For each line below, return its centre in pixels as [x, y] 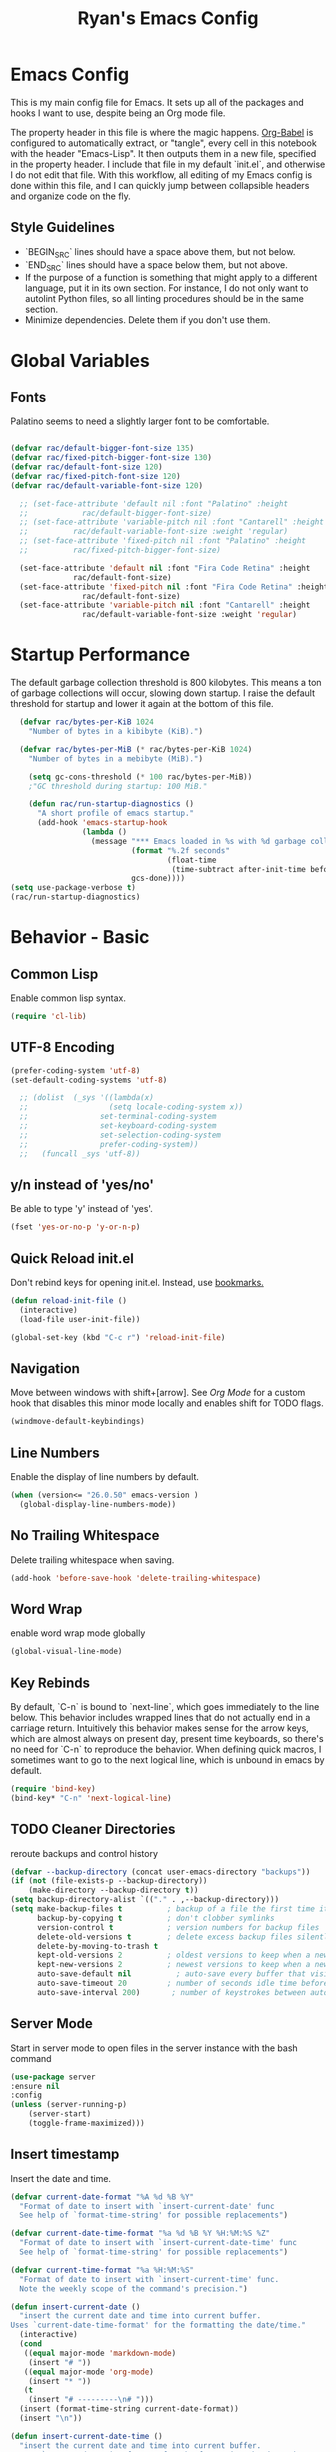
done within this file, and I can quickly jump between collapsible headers [160, 185]
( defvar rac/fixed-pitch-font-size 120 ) [96, 476]
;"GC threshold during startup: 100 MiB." [118, 786]
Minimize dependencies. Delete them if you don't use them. [147, 320]
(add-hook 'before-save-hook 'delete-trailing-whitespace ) [136, 1578]
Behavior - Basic [80, 937]
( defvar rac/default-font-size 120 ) [86, 467]
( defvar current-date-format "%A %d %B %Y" [102, 2197]
